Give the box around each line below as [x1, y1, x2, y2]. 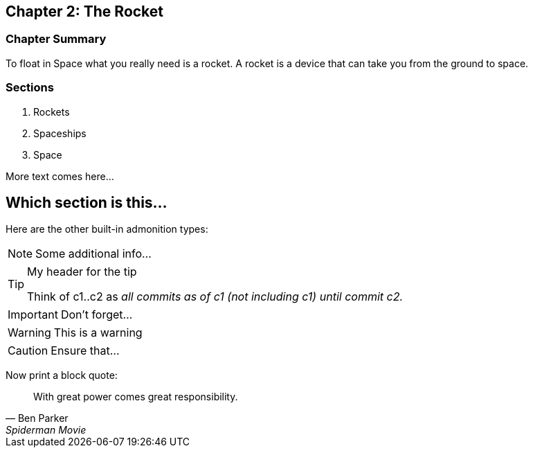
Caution [8, 344, 48, 358]
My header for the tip [27, 265, 137, 279]
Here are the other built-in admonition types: [6, 223, 208, 236]
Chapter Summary [6, 32, 107, 46]
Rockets [33, 105, 70, 118]
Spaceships [33, 127, 87, 139]
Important [8, 308, 58, 322]
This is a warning [53, 326, 143, 340]
